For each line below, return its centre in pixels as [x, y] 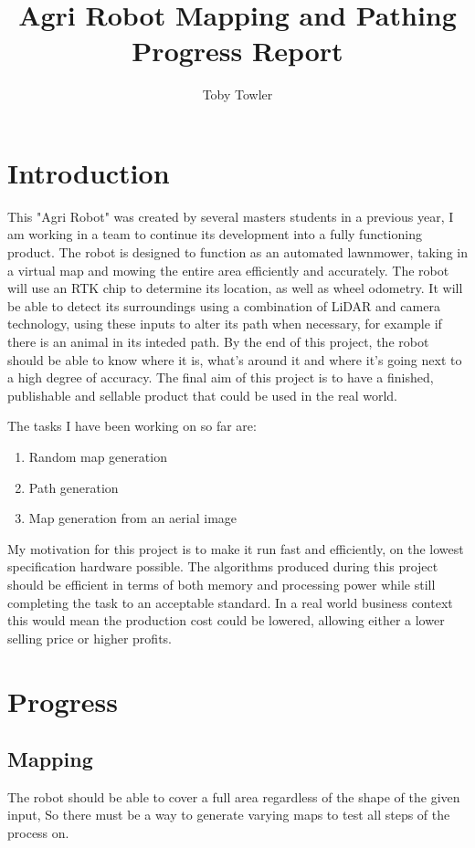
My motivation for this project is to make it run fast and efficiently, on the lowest [236, 548]
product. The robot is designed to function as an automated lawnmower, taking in [237, 252]
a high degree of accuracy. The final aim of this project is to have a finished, [221, 377]
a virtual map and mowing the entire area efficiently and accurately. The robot [228, 270]
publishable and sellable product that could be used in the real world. [203, 395]
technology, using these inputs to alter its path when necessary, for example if [225, 324]
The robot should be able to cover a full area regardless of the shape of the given [234, 796]
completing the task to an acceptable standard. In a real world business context [230, 602]
